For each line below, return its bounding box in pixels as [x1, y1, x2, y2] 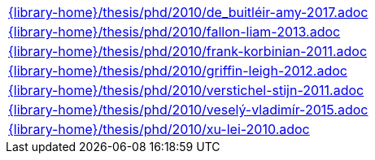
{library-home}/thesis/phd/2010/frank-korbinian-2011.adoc [8, 43, 368, 59]
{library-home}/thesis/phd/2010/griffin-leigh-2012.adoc [8, 63, 347, 79]
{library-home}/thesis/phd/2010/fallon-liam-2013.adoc [8, 24, 341, 40]
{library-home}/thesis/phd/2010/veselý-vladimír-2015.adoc [8, 102, 368, 118]
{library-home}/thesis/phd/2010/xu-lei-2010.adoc [8, 121, 310, 137]
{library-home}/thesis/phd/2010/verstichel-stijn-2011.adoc [8, 82, 364, 98]
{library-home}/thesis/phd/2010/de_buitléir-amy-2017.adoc [8, 4, 368, 20]
